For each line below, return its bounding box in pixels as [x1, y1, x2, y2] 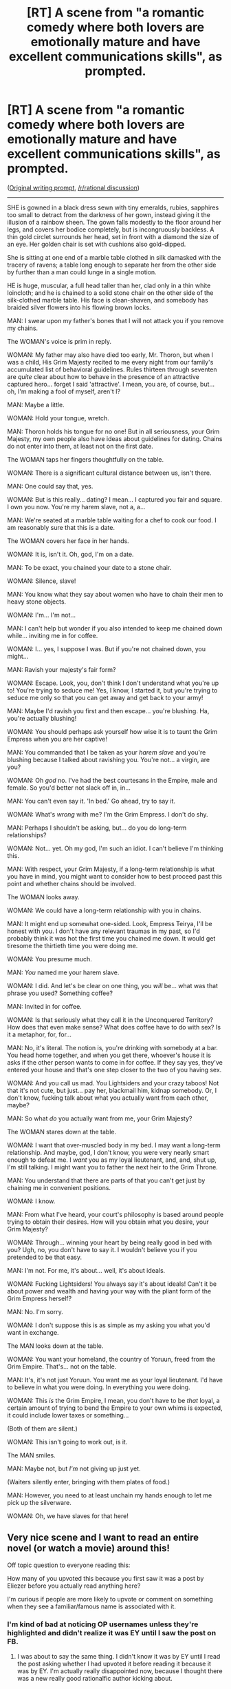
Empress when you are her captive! [7, 735, 108, 743]
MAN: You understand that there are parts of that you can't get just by [7, 1176, 206, 1185]
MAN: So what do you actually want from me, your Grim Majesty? [7, 1114, 192, 1123]
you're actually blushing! [7, 714, 77, 722]
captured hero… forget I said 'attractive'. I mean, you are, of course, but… [7, 380, 215, 388]
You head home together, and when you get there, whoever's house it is [7, 1051, 212, 1059]
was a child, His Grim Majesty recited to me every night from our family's [7, 358, 214, 366]
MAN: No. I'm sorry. [7, 1307, 63, 1316]
